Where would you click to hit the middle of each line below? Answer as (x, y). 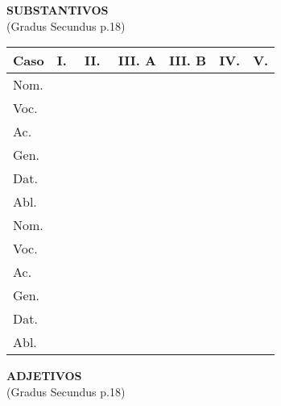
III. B (188, 61)
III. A (137, 61)
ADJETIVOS (44, 376)
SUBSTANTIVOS (58, 10)
